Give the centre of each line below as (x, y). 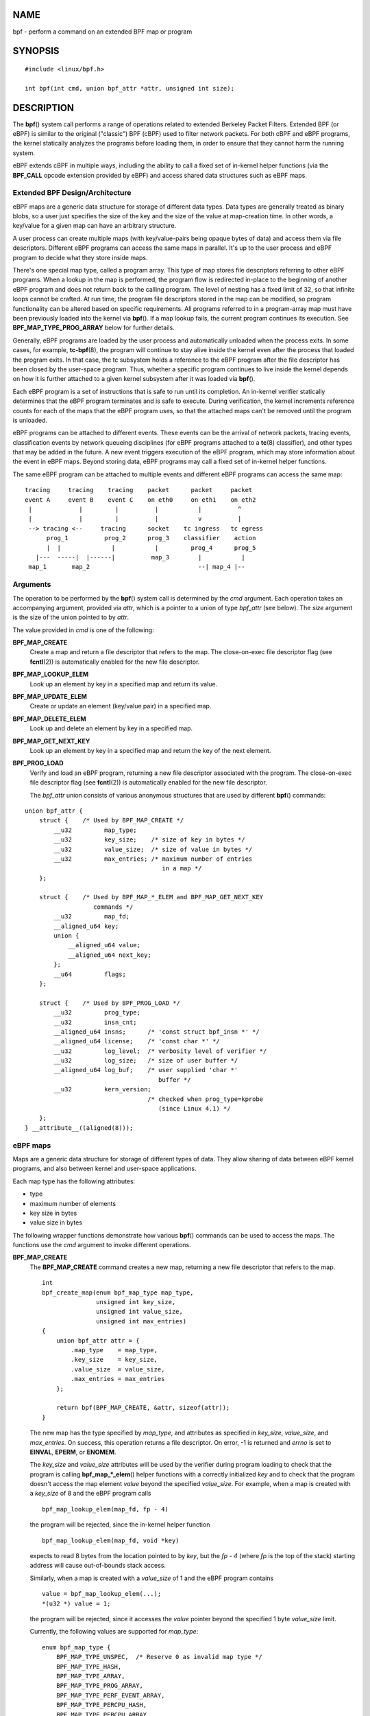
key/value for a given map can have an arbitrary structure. (95, 226)
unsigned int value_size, (139, 1312)
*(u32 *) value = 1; (76, 1603)
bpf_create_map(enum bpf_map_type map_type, (118, 1292)
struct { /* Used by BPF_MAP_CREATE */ (111, 821)
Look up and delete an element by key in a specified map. (111, 728)
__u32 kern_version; (103, 1089)
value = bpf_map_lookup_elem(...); (102, 1594)
